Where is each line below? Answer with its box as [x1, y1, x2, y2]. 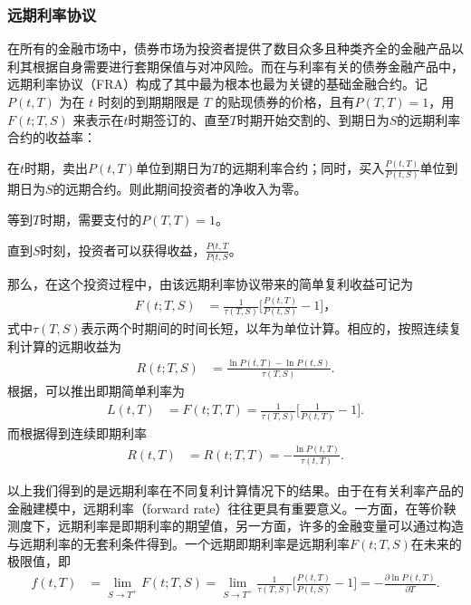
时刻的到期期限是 [98, 92, 200, 110]
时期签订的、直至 [128, 110, 230, 129]
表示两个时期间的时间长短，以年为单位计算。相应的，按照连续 [81, 319, 449, 338]
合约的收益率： [7, 128, 96, 147]
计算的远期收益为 [19, 337, 121, 356]
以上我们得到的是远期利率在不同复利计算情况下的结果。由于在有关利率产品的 [7, 481, 464, 500]
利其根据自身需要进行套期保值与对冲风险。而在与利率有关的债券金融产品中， [7, 56, 464, 75]
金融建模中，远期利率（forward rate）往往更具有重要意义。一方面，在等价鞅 [7, 498, 457, 517]
